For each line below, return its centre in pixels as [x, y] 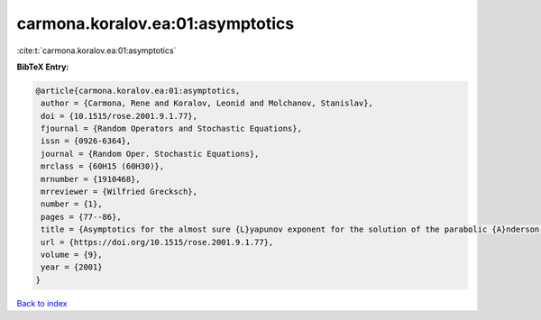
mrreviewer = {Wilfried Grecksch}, [119, 192]
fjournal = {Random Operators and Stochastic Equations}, [171, 129]
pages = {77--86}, [81, 217]
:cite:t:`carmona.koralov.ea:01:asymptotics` [96, 50]
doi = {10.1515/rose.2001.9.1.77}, [119, 116]
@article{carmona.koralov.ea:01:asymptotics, [138, 91]
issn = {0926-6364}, [86, 141]
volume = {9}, [72, 255]
